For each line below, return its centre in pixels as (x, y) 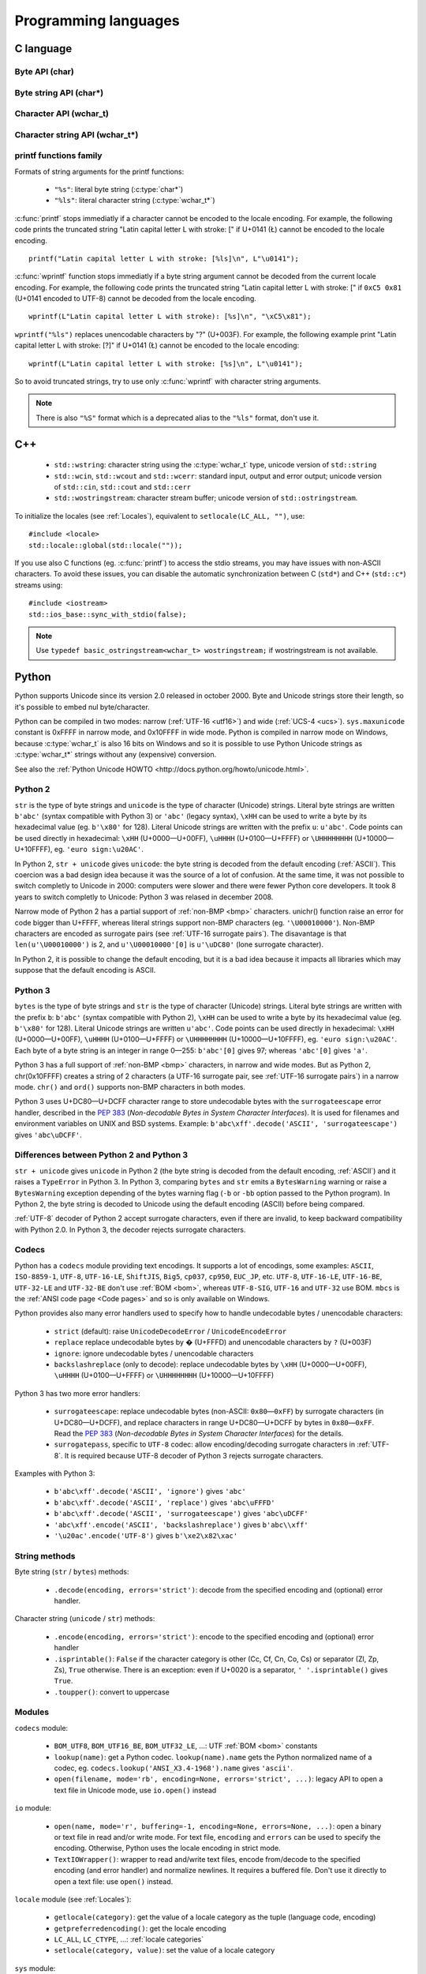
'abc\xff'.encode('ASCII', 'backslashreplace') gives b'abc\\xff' (181, 1525)
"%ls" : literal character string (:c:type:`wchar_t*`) (135, 201)
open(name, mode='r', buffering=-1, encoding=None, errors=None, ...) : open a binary (218, 1826)
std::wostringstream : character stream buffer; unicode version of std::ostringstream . (206, 498)
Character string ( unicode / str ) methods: (85, 1619)
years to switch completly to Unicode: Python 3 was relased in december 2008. (144, 897)
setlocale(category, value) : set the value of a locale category (164, 1950)
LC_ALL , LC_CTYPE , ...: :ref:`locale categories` (129, 1939)
